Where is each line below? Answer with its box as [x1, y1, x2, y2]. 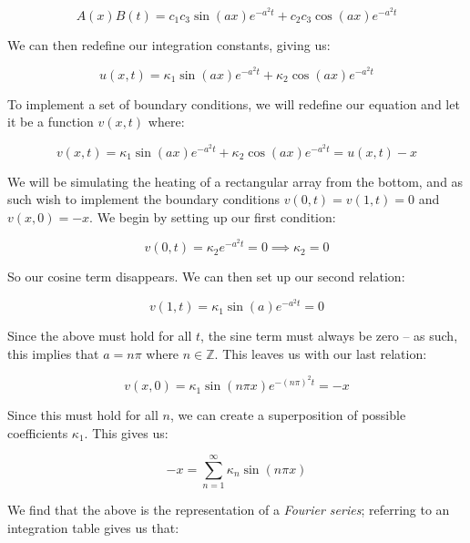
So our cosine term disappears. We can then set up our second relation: [7, 267, 405, 286]
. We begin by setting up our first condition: [89, 207, 336, 226]
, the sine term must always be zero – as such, [200, 326, 458, 345]
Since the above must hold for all [7, 326, 192, 345]
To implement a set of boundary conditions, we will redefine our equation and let [7, 94, 460, 113]
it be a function [7, 112, 94, 131]
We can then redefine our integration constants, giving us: [7, 35, 331, 54]
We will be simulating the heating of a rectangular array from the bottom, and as [7, 171, 464, 190]
